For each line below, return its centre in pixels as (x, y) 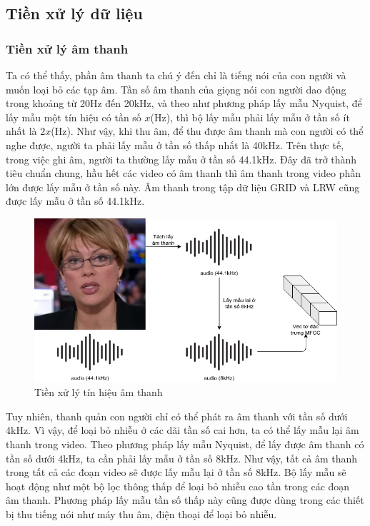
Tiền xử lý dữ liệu (74, 13)
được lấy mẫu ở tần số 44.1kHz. (75, 201)
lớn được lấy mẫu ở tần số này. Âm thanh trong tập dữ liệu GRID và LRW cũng (183, 187)
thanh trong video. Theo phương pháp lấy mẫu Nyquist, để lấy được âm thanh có (185, 444)
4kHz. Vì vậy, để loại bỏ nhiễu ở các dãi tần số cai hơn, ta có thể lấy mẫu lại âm (182, 430)
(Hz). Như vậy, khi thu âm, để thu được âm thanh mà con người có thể (207, 131)
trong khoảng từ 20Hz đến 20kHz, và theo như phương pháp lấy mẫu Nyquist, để (184, 103)
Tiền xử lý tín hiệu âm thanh (99, 392)
